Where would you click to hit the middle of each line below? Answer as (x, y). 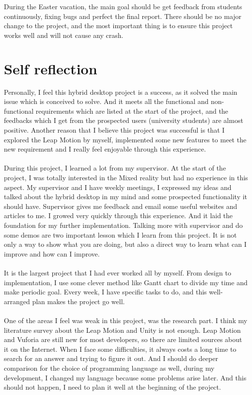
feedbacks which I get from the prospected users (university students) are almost (124, 120)
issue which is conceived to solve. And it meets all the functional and (106, 101)
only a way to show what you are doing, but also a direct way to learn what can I (125, 244)
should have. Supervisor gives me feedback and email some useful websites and (121, 206)
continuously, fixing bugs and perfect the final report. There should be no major (123, 16)
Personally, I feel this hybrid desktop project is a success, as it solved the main (121, 92)
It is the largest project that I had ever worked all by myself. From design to (118, 272)
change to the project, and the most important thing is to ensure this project (118, 26)
